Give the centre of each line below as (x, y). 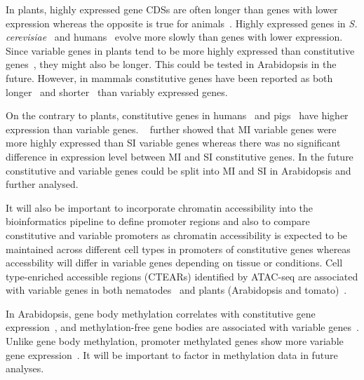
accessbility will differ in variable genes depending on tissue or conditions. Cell (174, 263)
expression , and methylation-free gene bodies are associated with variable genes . (182, 327)
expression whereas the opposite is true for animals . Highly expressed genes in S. (182, 23)
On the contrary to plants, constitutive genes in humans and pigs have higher (177, 115)
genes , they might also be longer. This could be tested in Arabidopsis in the (171, 64)
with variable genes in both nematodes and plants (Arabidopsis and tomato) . (176, 290)
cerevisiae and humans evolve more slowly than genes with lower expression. (174, 37)
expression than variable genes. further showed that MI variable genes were (171, 129)
